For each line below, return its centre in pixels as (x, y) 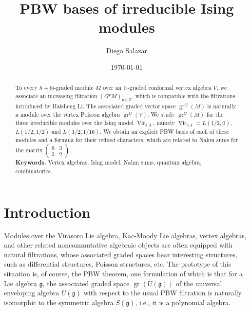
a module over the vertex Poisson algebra (68, 114)
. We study (161, 114)
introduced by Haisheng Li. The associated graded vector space (96, 106)
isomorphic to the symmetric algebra (59, 302)
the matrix (29, 150)
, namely (164, 122)
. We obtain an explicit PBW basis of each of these (164, 131)
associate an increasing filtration (56, 95)
